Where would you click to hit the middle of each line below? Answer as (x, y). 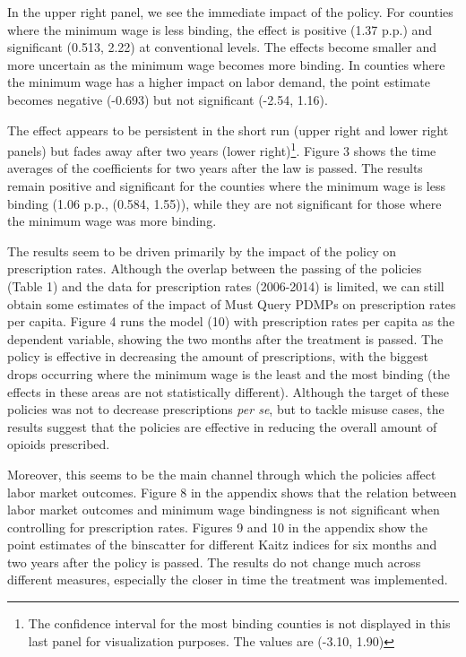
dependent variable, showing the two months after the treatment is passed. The (225, 338)
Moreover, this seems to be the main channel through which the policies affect (222, 474)
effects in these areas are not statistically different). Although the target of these (228, 391)
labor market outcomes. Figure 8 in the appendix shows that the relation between (232, 492)
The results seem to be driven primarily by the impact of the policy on (202, 251)
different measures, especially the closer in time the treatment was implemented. (228, 579)
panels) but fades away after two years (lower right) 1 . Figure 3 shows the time (222, 149)
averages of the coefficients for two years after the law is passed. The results (215, 168)
